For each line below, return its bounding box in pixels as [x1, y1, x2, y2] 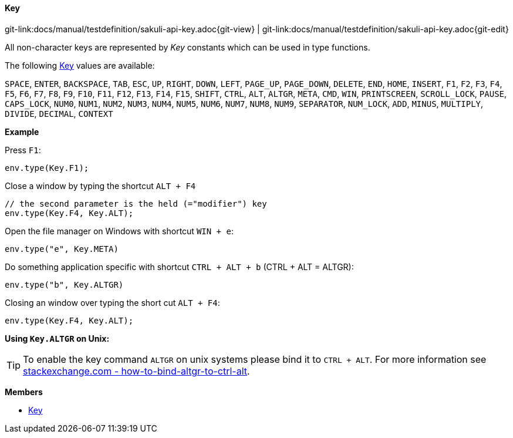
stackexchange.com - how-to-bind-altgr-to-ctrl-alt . [23, 365, 250, 377]
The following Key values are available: [5, 60, 155, 70]
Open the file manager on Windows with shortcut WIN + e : [5, 225, 234, 236]
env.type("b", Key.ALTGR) [5, 279, 124, 289]
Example [5, 126, 39, 137]
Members [5, 386, 43, 397]
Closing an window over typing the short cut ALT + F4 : [5, 297, 220, 308]
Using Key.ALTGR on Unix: [5, 333, 110, 343]
